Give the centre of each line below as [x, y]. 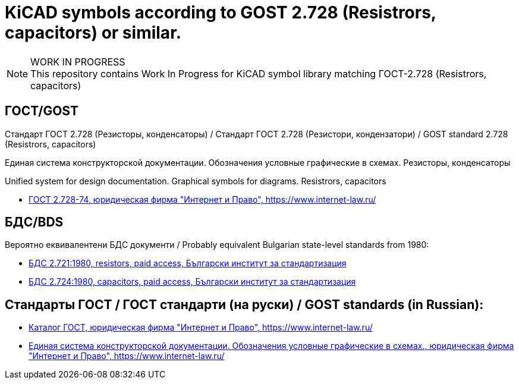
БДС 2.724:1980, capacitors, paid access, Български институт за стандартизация [192, 282]
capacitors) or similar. [93, 33]
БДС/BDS [34, 222]
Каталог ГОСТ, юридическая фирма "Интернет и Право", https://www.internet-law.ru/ [201, 328]
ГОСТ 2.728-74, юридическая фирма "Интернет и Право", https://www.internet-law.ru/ [202, 199]
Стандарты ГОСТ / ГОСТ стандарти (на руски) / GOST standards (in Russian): [244, 304]
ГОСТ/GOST [42, 111]
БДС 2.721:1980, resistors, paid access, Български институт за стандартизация [188, 263]
